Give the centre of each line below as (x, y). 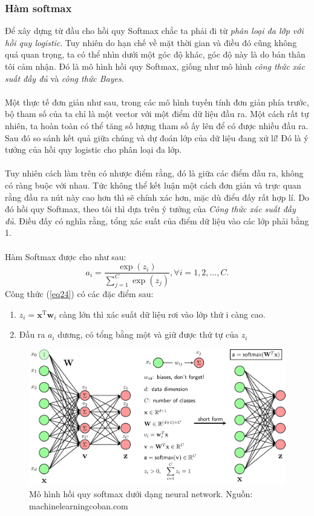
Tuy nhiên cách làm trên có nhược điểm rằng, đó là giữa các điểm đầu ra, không (154, 173)
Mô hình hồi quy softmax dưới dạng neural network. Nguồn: (141, 494)
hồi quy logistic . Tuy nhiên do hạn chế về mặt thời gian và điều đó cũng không (151, 42)
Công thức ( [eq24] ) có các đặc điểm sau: (79, 294)
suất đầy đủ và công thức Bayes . (64, 78)
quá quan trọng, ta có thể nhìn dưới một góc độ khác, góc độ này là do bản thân (155, 54)
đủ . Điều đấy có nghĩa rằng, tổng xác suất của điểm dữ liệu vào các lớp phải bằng (157, 220)
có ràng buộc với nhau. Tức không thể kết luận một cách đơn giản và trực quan (153, 185)
